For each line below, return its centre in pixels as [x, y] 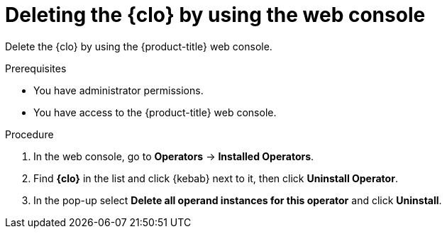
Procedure [29, 134]
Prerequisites [36, 68]
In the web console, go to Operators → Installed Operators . [174, 156]
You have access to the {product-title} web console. [155, 112]
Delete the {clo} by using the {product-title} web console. [139, 46]
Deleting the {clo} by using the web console [215, 15]
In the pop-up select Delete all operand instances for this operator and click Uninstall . [238, 200]
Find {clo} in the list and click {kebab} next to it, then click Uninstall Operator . [216, 178]
